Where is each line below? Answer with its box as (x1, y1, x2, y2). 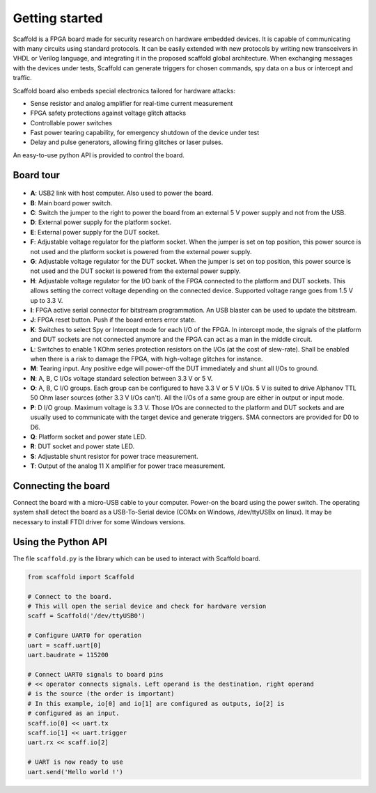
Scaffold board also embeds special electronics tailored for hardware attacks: (13, 86, 236, 95)
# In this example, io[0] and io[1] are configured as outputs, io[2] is (27, 700, 285, 707)
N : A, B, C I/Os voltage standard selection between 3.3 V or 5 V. (30, 374, 213, 382)
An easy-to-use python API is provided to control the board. (13, 150, 185, 159)
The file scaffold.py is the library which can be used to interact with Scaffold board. (13, 554, 260, 563)
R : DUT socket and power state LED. (30, 442, 135, 450)
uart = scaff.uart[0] (27, 641, 102, 649)
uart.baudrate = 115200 (27, 651, 109, 659)
